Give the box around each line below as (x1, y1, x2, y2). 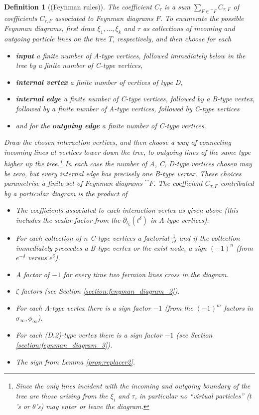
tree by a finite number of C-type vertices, (15, 60, 143, 70)
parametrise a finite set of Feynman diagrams (4, 178, 142, 188)
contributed (220, 178, 254, 188)
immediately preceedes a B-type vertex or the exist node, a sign (15, 242, 207, 253)
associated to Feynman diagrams (55, 12, 153, 23)
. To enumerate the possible (160, 12, 244, 23)
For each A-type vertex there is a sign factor (15, 303, 151, 313)
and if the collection (179, 232, 240, 243)
